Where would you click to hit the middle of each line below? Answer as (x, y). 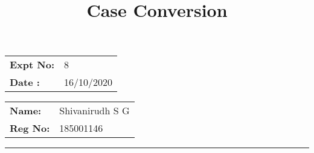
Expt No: (32, 65)
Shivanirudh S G (95, 111)
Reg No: (30, 128)
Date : (25, 82)
